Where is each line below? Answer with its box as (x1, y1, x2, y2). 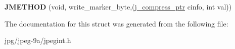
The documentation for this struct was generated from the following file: (5, 18, 228, 28)
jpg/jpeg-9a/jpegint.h (5, 35, 71, 45)
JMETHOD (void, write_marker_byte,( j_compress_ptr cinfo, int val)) (5, 1, 232, 11)
